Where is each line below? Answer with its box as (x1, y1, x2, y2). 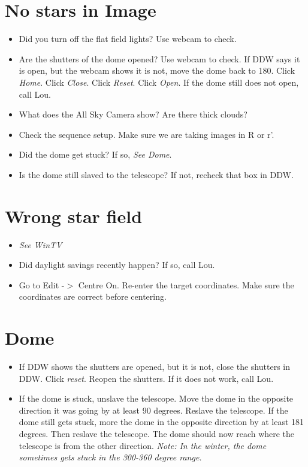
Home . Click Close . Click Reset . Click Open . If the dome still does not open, (19, 76, 299, 88)
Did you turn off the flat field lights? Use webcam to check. (19, 32, 237, 45)
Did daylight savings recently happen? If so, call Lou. (19, 258, 215, 271)
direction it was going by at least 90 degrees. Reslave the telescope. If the (19, 403, 288, 416)
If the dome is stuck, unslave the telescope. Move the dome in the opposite (19, 392, 294, 405)
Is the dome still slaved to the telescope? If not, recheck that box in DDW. (19, 168, 294, 180)
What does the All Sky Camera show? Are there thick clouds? (19, 108, 247, 120)
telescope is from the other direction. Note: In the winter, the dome (19, 439, 267, 451)
